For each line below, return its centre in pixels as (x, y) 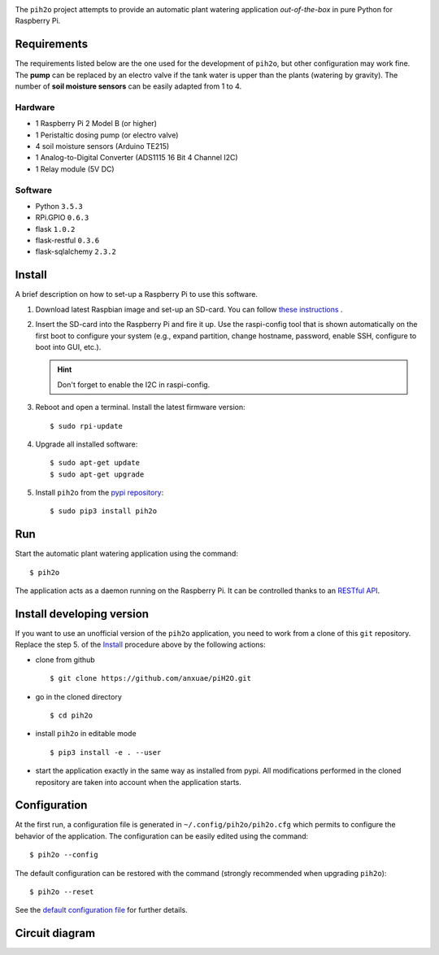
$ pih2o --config (64, 855)
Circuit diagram (55, 933)
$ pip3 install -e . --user (106, 752)
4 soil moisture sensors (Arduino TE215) (102, 146)
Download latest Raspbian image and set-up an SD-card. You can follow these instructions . (189, 309)
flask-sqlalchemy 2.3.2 (76, 251)
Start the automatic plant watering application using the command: (127, 554)
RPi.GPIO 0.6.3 (62, 218)
